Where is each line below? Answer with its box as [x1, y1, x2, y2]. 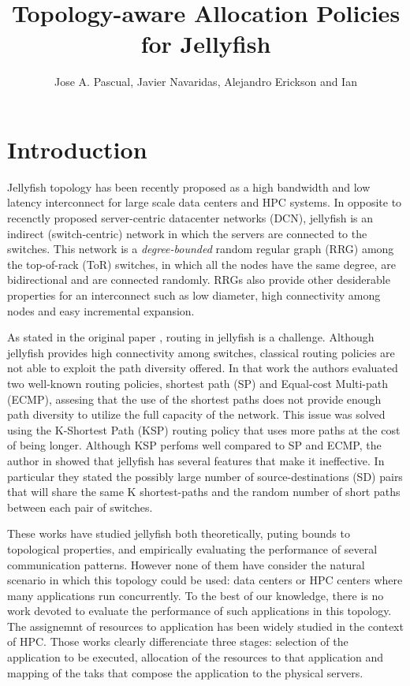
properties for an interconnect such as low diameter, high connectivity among [7, 287, 381, 303]
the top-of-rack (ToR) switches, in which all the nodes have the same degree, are [7, 255, 396, 272]
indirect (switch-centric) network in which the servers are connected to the [7, 225, 367, 241]
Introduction [7, 132, 147, 165]
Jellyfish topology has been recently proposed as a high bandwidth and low [7, 178, 371, 195]
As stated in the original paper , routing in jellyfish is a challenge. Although [7, 329, 375, 345]
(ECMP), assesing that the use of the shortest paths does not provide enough [7, 390, 382, 407]
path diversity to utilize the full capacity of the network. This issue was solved [7, 406, 386, 423]
